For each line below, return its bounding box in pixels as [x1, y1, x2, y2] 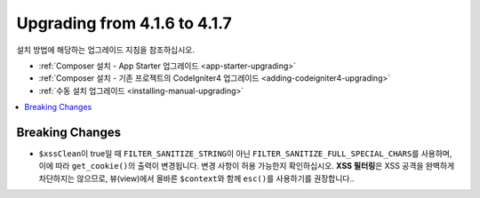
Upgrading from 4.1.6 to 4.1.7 [16, 13, 233, 33]
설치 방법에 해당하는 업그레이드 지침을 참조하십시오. [16, 44, 195, 55]
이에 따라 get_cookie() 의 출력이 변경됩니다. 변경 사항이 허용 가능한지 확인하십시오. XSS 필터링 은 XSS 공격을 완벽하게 [38, 161, 455, 171]
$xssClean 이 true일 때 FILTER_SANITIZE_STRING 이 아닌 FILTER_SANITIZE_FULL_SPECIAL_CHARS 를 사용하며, [38, 148, 452, 159]
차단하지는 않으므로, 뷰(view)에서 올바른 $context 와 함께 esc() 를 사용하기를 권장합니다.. [38, 173, 355, 184]
